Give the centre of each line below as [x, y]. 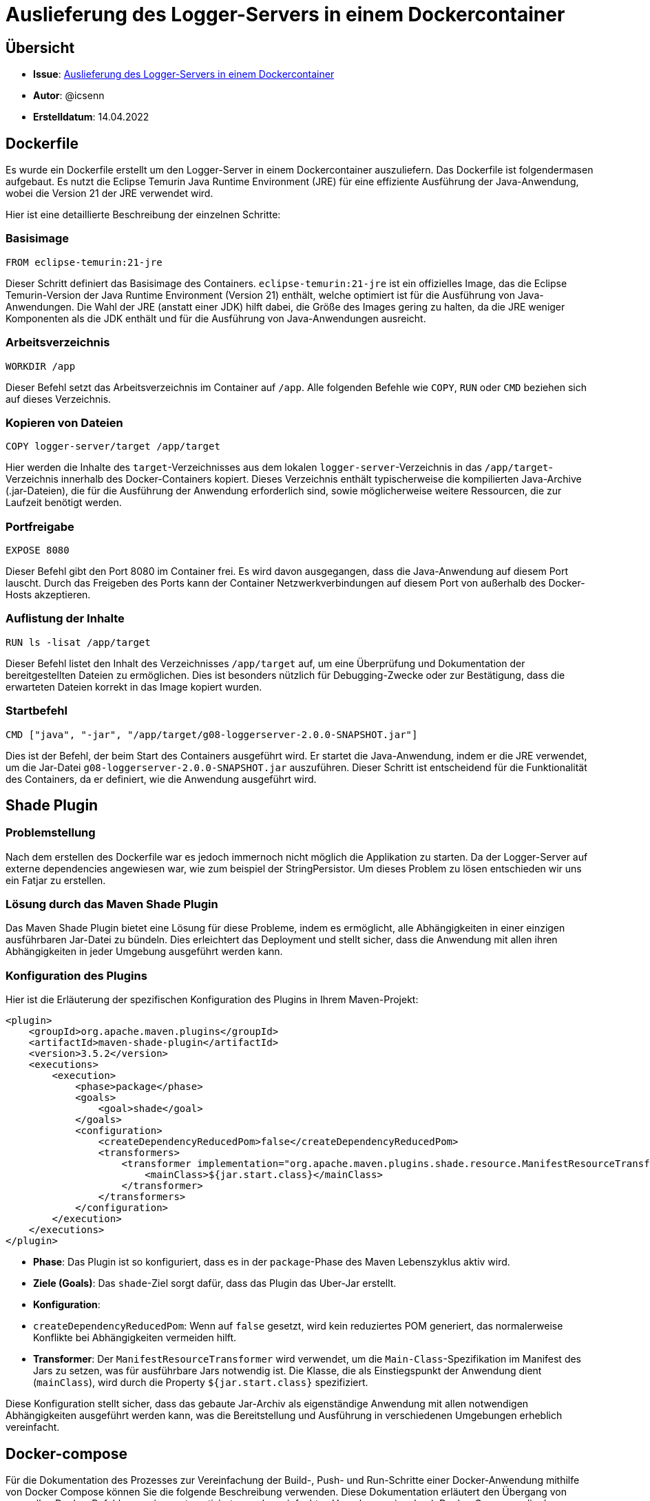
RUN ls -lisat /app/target [78, 642]
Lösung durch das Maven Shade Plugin [112, 904]
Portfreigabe [40, 526]
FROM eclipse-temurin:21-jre [84, 262]
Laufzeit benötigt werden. [64, 503]
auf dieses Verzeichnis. [59, 399]
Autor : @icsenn [69, 96]
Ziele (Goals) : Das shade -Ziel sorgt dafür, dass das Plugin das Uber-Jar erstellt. [215, 1283]
